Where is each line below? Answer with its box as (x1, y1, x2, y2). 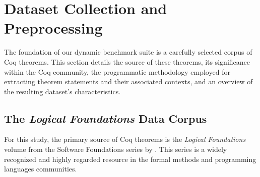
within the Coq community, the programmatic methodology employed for (4, 66, 230, 77)
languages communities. (4, 163, 77, 174)
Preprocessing (4, 18, 103, 38)
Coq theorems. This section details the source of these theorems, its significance (4, 56, 250, 67)
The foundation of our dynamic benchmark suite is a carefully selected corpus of (4, 47, 252, 57)
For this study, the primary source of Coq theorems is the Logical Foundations (4, 134, 246, 144)
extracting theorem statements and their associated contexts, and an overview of (4, 76, 253, 87)
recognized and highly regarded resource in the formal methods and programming (4, 153, 256, 164)
